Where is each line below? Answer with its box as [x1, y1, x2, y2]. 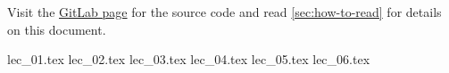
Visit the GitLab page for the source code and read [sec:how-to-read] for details [7, 3, 442, 20]
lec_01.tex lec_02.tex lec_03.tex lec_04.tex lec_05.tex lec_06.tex [7, 50, 370, 69]
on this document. [7, 20, 106, 38]
